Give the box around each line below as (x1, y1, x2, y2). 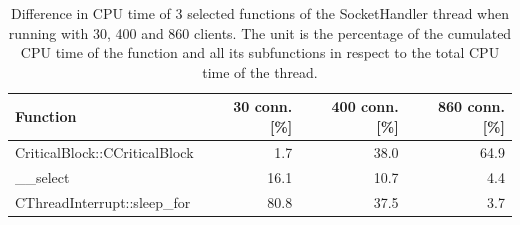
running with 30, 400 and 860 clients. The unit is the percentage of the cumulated (8, 22, 512, 43)
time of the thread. (202, 61, 318, 82)
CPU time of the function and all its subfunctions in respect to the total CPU (20, 42, 500, 63)
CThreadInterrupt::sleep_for (15, 191, 191, 212)
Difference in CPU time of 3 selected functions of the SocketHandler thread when (10, 3, 510, 23)
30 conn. (233, 96, 293, 117)
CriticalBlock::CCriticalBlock (15, 141, 194, 162)
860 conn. (437, 96, 505, 117)
